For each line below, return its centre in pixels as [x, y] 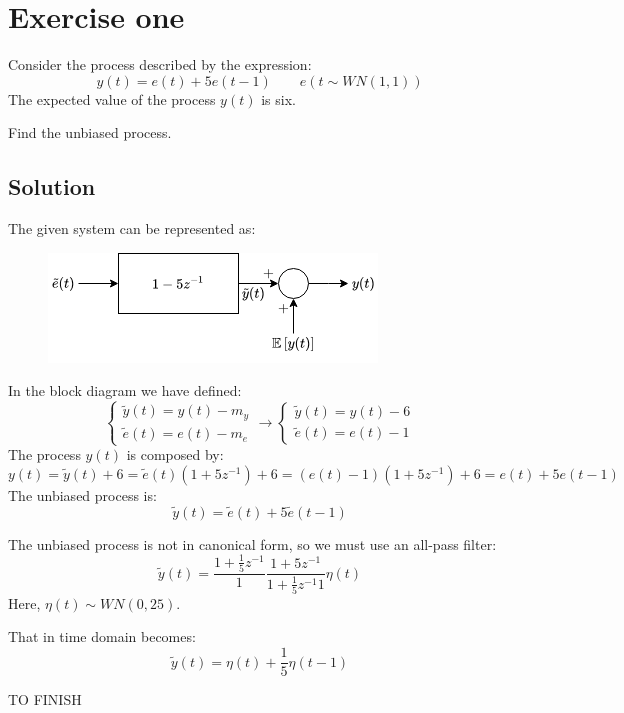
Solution [52, 186]
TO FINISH [45, 699]
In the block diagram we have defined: [125, 390]
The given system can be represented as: [132, 228]
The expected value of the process [112, 98]
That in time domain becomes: [102, 636]
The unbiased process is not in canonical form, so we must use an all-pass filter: [252, 543]
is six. [278, 98]
